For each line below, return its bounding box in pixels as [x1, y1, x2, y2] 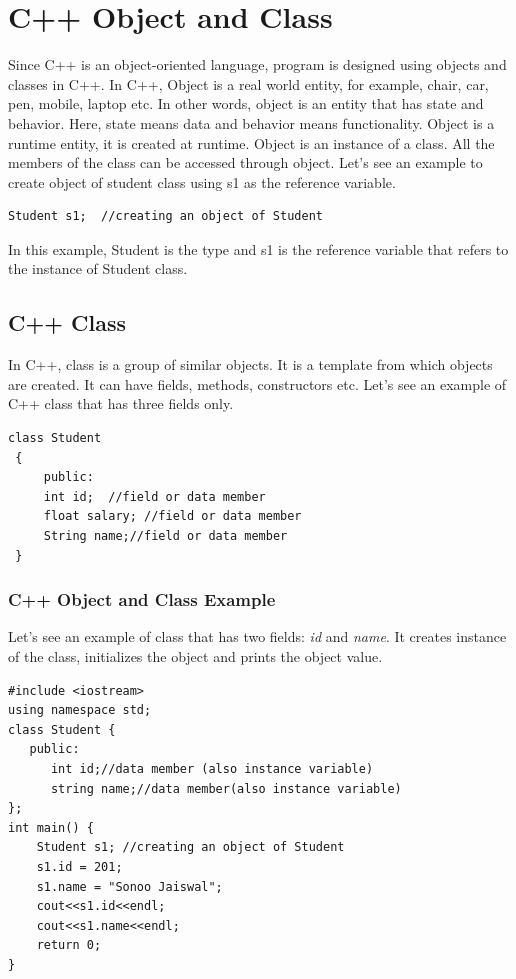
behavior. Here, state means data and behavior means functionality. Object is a [8, 112, 495, 133]
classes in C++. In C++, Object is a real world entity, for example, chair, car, [8, 73, 489, 94]
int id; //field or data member [43, 489, 266, 504]
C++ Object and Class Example [8, 587, 276, 612]
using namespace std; [8, 703, 152, 718]
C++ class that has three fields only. [8, 393, 234, 414]
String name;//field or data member [43, 529, 288, 544]
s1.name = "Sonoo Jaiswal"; [36, 879, 223, 894]
